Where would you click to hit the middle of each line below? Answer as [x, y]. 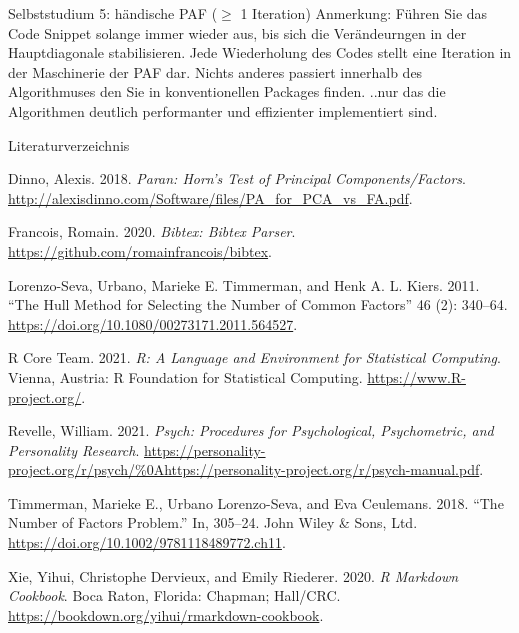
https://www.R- [416, 376]
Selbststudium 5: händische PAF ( [113, 13]
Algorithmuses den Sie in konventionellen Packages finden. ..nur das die [227, 91]
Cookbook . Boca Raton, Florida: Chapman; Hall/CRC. [174, 595]
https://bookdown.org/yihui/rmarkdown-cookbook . [166, 614]
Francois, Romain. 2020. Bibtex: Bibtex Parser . [152, 231]
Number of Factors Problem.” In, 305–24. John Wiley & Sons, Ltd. [213, 522]
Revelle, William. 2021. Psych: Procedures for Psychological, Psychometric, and [251, 430]
